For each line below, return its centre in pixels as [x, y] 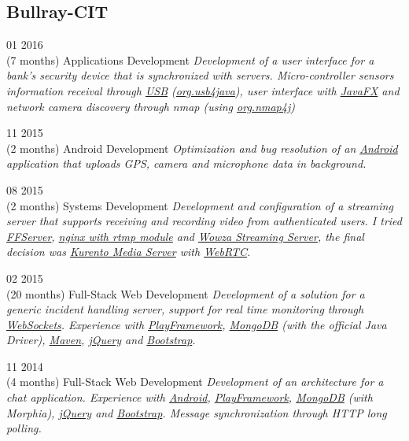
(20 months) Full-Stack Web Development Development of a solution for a [186, 293]
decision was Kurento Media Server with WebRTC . [129, 252]
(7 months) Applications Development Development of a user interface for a [190, 59]
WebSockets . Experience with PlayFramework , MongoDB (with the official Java [197, 324]
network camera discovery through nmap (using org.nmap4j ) [151, 106]
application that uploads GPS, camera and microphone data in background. [186, 163]
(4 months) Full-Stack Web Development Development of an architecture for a [195, 382]
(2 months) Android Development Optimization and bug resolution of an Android [202, 148]
